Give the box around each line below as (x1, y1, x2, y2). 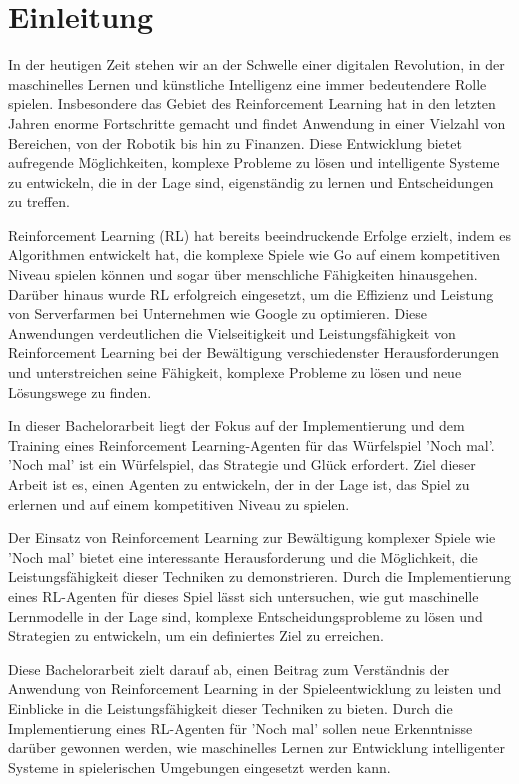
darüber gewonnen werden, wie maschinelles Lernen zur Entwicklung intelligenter (8, 737, 505, 758)
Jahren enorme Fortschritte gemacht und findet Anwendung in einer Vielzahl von (8, 112, 506, 133)
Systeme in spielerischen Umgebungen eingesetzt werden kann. (8, 756, 391, 777)
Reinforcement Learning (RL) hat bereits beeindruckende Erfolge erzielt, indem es (8, 224, 512, 245)
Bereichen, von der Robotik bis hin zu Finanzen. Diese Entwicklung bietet (8, 132, 462, 153)
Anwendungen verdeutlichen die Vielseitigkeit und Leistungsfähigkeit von (8, 322, 456, 343)
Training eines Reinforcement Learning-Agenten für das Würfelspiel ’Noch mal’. (8, 434, 495, 455)
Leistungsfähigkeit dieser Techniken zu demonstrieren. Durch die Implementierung (8, 566, 511, 587)
